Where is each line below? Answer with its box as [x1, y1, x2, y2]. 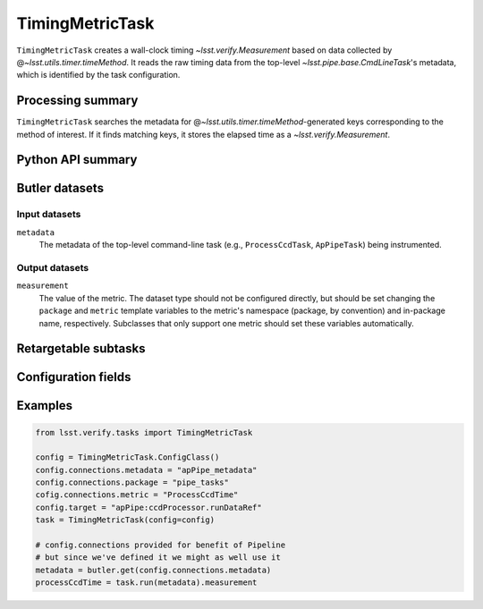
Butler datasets [16, 181, 105, 196]
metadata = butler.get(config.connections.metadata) [35, 564, 272, 575]
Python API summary [16, 152, 138, 167]
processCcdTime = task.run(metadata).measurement [35, 578, 258, 588]
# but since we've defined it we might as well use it [35, 553, 281, 562]
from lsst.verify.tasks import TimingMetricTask [35, 427, 253, 437]
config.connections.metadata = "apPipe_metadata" [35, 465, 258, 475]
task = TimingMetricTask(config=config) [35, 515, 215, 525]
